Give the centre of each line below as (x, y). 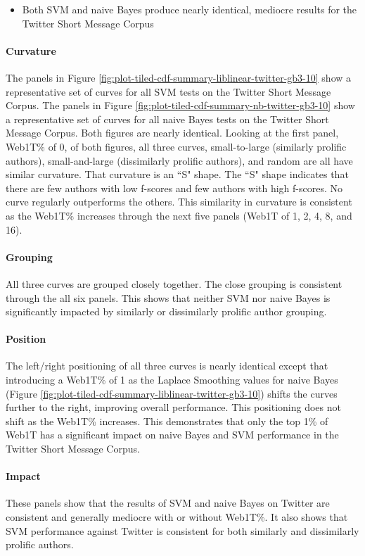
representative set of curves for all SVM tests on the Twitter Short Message (168, 91)
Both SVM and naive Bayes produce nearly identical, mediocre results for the (190, 9)
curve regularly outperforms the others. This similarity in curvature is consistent (179, 202)
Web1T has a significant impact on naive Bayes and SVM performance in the (172, 435)
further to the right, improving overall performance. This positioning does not (173, 407)
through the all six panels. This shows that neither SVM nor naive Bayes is (168, 297)
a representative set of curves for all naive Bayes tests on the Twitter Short (167, 119)
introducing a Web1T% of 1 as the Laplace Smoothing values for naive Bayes (172, 380)
